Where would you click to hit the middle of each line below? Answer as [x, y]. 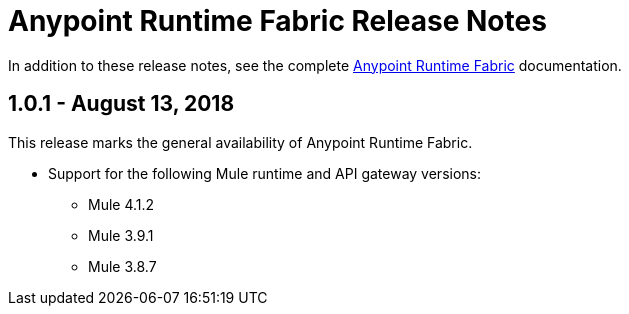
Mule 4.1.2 [121, 204]
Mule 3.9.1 [121, 235]
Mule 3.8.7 [122, 266]
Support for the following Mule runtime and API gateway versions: [264, 173]
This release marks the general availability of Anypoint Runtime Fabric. [240, 142]
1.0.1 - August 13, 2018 [121, 104]
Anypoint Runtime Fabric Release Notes [277, 21]
